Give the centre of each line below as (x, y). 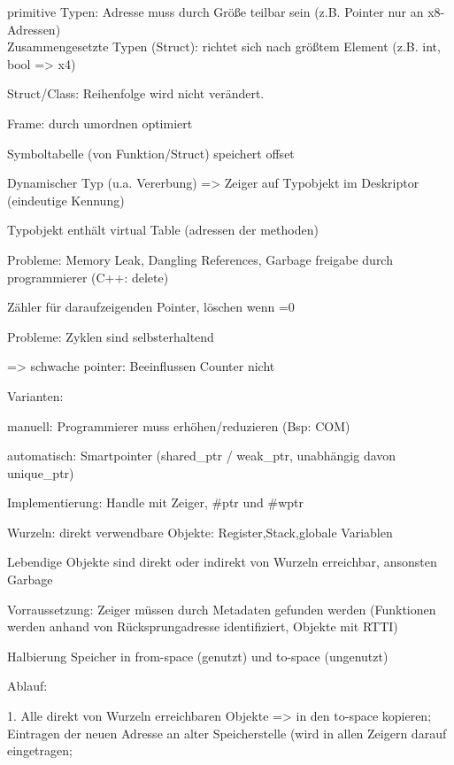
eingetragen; (40, 750)
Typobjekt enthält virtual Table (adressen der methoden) (163, 230)
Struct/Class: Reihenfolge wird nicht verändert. (136, 93)
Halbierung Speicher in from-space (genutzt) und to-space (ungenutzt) (198, 656)
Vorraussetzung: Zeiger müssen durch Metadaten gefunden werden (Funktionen (222, 609)
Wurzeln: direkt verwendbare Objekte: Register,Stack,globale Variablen (200, 532)
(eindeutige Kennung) (66, 200)
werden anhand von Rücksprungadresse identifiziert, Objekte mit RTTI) (203, 626)
